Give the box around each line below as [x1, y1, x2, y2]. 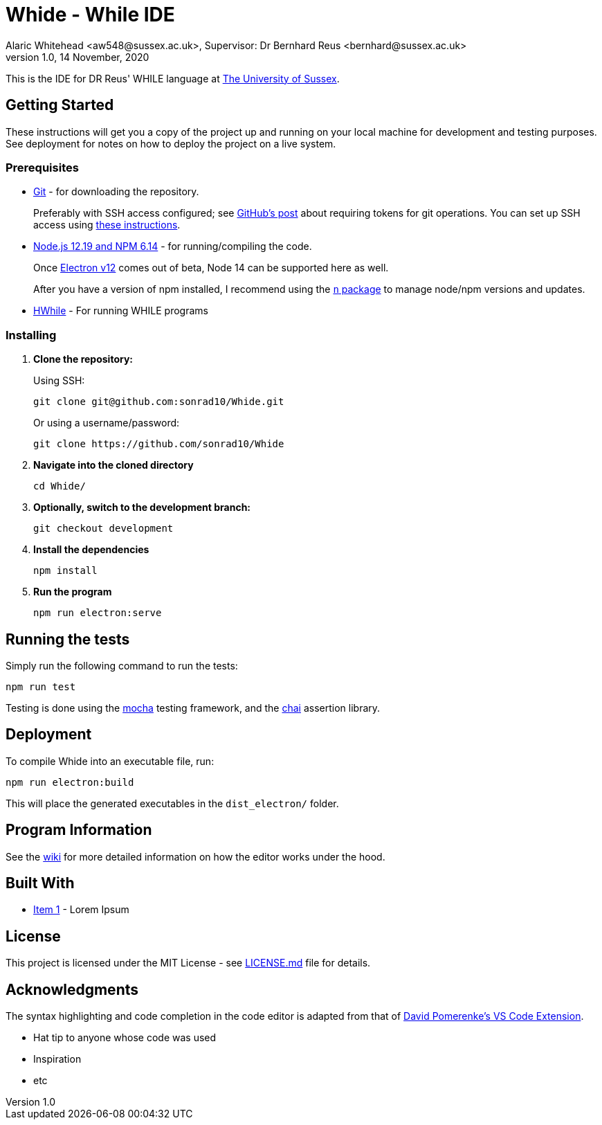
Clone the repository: [33, 353, 133, 366]
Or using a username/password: [33, 417, 180, 429]
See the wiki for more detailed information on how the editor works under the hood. [6, 850, 385, 863]
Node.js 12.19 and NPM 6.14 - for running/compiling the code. [33, 240, 312, 253]
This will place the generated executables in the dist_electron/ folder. [6, 797, 339, 809]
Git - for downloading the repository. [33, 186, 199, 198]
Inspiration [33, 1053, 82, 1065]
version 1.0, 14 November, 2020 [6, 51, 149, 63]
